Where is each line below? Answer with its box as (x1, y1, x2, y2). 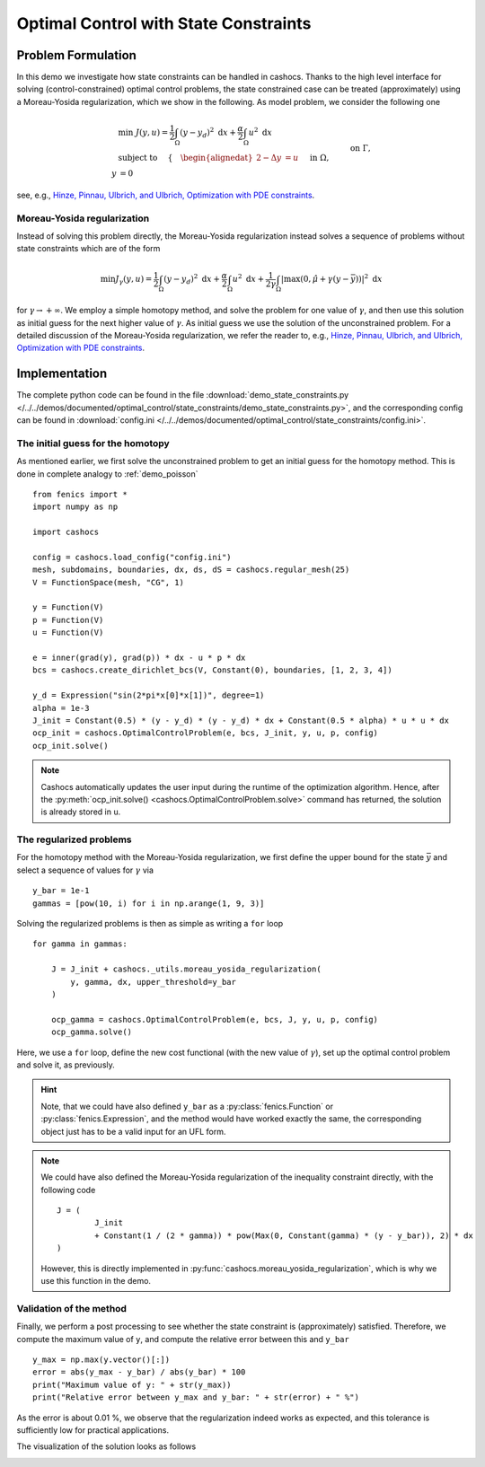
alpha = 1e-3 (32, 703, 90, 713)
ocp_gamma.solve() (50, 1027, 133, 1037)
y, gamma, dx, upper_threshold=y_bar (70, 977, 237, 987)
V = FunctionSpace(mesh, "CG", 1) (32, 577, 184, 587)
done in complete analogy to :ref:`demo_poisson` (16, 468, 198, 479)
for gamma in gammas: (32, 939, 128, 949)
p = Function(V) (32, 615, 104, 625)
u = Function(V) (32, 628, 104, 637)
